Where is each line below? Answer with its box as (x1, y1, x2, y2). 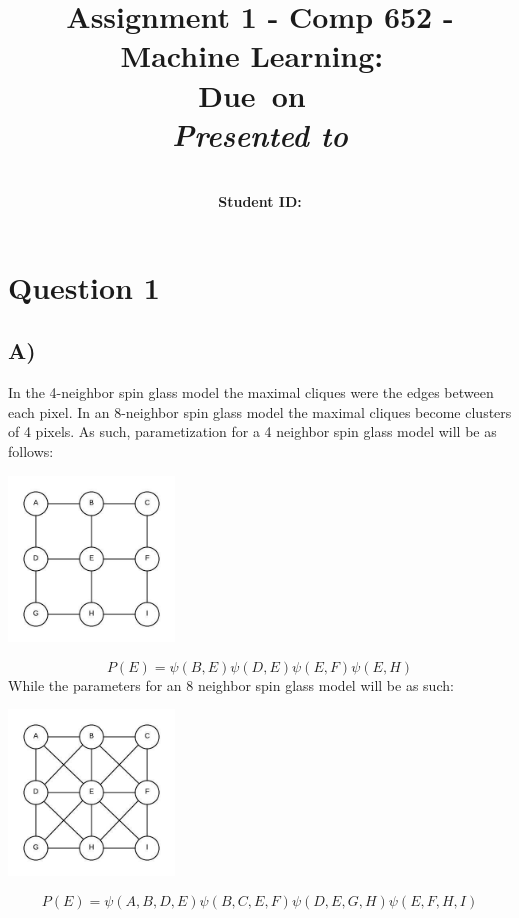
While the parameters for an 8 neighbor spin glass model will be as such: (8, 674, 454, 695)
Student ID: (218, 191, 302, 212)
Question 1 (8, 266, 160, 307)
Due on (198, 74, 306, 115)
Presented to (172, 113, 348, 155)
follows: (8, 441, 54, 462)
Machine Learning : (120, 35, 384, 76)
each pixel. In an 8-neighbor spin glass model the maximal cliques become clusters (8, 401, 512, 422)
